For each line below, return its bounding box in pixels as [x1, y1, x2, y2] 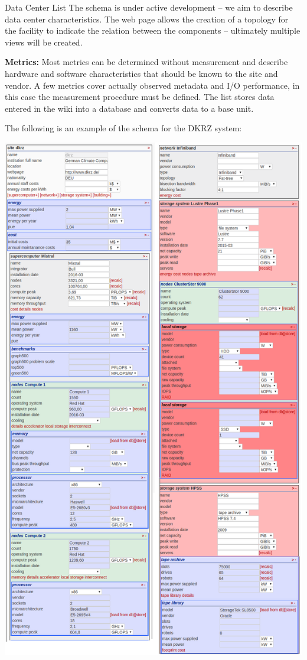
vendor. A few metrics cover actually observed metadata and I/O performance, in [5, 79, 300, 91]
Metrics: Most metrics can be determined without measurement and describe [5, 56, 288, 68]
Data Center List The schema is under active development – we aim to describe [5, 1, 293, 13]
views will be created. [5, 35, 83, 48]
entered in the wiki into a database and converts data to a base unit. [5, 102, 254, 114]
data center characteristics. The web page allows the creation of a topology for [5, 12, 289, 25]
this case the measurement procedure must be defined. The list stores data [5, 90, 275, 103]
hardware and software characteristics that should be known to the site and [5, 67, 278, 79]
